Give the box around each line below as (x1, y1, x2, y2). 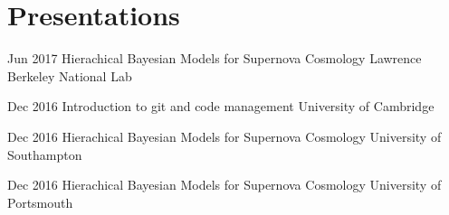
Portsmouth (7, 192, 73, 211)
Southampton (7, 145, 82, 164)
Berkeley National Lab (7, 66, 132, 85)
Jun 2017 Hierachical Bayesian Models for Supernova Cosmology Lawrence (7, 49, 422, 68)
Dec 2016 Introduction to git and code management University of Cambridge (7, 97, 435, 116)
